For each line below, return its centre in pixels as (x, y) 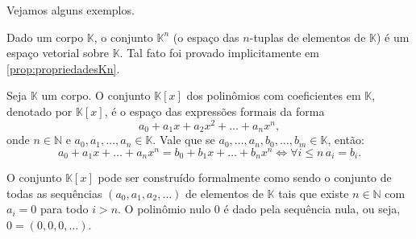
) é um (393, 37)
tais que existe (314, 193)
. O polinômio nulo (164, 209)
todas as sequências (54, 193)
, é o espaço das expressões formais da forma (214, 111)
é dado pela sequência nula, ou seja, (312, 209)
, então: (346, 140)
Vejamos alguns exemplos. (71, 10)
